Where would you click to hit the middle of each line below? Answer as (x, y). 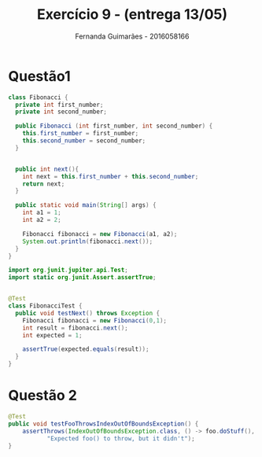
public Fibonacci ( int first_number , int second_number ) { (114, 126)
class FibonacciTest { (45, 306)
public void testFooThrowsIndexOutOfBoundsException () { (103, 424)
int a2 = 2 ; (42, 220)
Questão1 (39, 76)
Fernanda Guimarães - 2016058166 (132, 36)
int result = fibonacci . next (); (75, 328)
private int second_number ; (61, 112)
